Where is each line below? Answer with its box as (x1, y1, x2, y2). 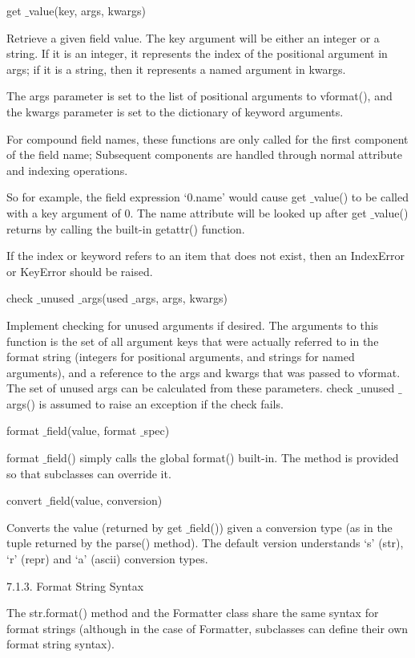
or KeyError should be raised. (6, 262, 153, 279)
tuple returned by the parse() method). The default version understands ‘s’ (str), (6, 534, 404, 551)
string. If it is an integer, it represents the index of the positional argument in (6, 45, 388, 62)
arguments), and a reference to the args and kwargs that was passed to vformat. (6, 364, 401, 380)
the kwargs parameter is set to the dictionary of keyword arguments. (6, 103, 344, 120)
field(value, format (46, 422, 137, 439)
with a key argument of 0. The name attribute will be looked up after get (6, 204, 367, 221)
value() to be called (313, 189, 409, 205)
